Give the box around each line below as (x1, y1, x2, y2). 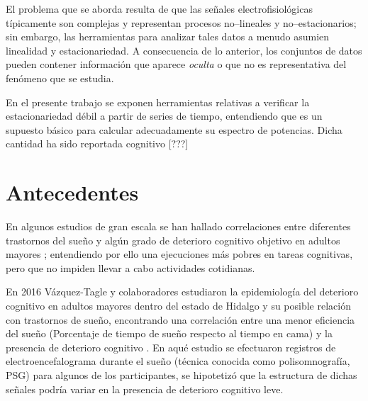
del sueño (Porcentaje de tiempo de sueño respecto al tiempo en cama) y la (6, 326, 333, 341)
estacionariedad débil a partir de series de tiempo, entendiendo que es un (6, 108, 323, 123)
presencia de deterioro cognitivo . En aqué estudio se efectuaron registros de (6, 339, 336, 354)
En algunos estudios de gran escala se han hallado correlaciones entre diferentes (6, 219, 351, 234)
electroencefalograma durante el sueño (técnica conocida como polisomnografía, (6, 354, 350, 368)
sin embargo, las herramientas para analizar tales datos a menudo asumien (6, 29, 330, 44)
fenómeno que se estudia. (6, 70, 114, 85)
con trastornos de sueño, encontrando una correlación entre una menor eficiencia (6, 312, 355, 327)
